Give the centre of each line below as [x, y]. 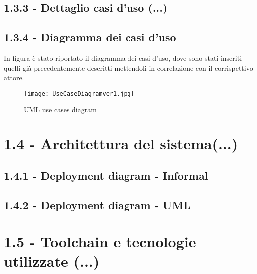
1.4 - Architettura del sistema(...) [121, 144]
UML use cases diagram [60, 109]
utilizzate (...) [52, 261]
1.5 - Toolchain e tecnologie [100, 241]
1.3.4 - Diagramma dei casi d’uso [90, 37]
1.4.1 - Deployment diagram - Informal [106, 175]
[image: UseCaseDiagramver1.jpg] [79, 93]
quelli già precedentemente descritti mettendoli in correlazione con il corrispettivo [128, 68]
